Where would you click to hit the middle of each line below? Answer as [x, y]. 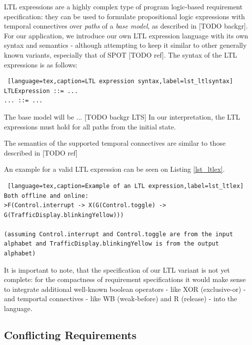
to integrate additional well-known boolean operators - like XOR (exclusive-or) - [125, 289]
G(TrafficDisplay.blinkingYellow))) [64, 215]
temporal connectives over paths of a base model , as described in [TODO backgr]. [126, 26]
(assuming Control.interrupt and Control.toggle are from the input [119, 234]
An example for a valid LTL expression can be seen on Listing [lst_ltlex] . [114, 169]
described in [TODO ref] [41, 152]
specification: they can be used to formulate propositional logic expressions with [125, 16]
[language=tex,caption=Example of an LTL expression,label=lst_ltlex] [126, 186]
